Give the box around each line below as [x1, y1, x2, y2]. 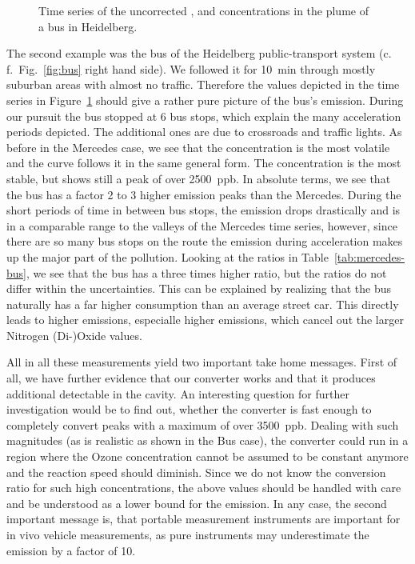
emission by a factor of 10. [6, 542, 136, 558]
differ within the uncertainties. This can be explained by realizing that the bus [6, 280, 392, 297]
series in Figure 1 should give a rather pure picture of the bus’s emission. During [6, 91, 404, 108]
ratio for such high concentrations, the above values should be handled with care [6, 479, 401, 496]
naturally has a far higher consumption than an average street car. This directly [6, 295, 399, 312]
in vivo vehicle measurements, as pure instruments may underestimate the [6, 526, 369, 542]
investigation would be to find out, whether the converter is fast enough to [6, 401, 372, 418]
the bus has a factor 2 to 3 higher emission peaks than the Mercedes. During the [6, 186, 401, 202]
